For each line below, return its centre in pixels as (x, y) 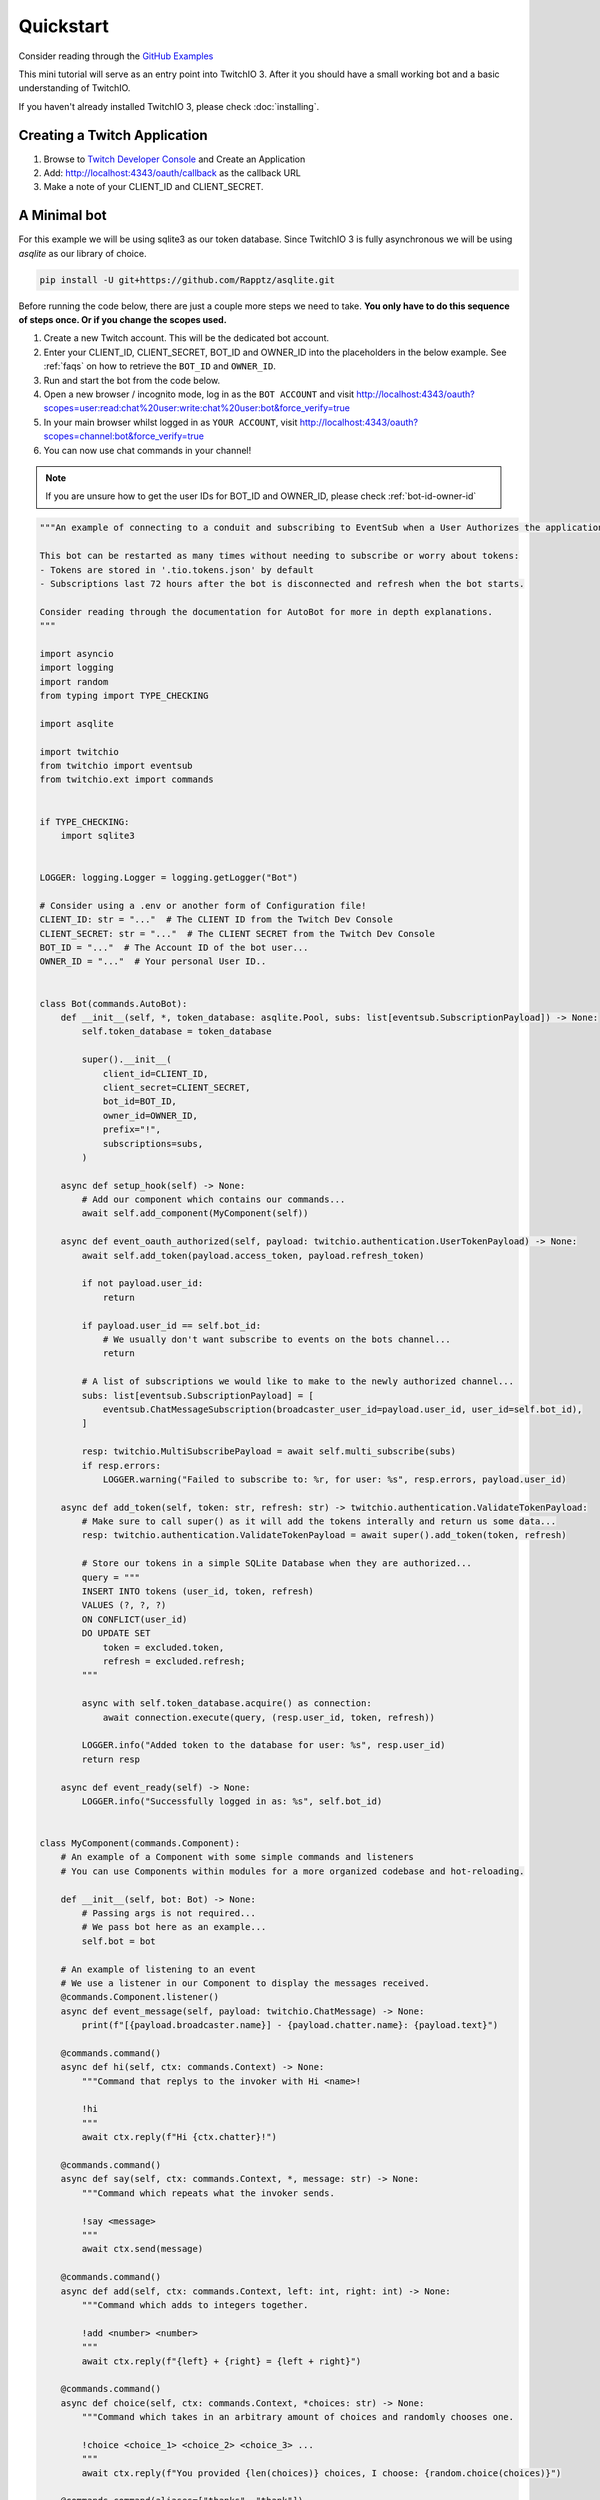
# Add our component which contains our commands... (213, 1199)
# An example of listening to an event (158, 1969)
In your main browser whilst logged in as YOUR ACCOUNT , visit (170, 422)
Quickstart (64, 26)
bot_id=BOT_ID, (139, 1101)
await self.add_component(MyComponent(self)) (195, 1213)
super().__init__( (126, 1059)
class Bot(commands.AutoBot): (113, 1003)
